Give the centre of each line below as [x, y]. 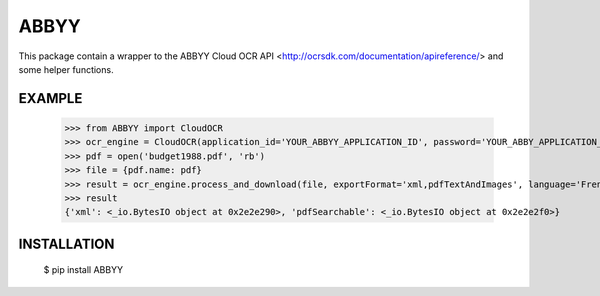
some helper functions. [66, 69]
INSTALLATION [66, 243]
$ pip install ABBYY [83, 270]
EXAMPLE [50, 98]
